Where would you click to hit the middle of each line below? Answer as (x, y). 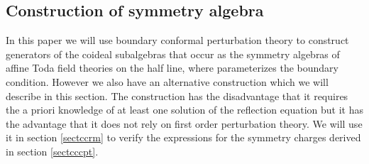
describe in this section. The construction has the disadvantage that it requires (177, 95)
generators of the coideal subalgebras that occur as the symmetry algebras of (173, 54)
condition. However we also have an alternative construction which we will (167, 81)
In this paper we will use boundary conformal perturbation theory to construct (177, 40)
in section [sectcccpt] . (52, 151)
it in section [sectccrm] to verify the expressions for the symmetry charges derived (183, 137)
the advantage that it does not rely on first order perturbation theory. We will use (184, 123)
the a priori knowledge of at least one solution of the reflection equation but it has (184, 110)
